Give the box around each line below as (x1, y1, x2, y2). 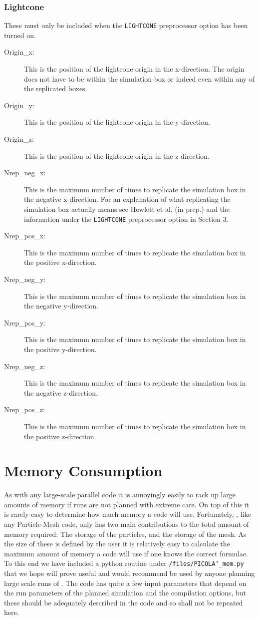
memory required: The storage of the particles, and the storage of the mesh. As (4, 528, 247, 539)
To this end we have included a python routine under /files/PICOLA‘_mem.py (4, 558, 244, 568)
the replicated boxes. (24, 83, 87, 94)
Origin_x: (4, 47, 34, 57)
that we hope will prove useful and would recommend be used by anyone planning (4, 568, 255, 578)
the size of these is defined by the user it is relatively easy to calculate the (4, 538, 230, 549)
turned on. (4, 30, 36, 40)
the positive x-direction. (24, 257, 97, 267)
